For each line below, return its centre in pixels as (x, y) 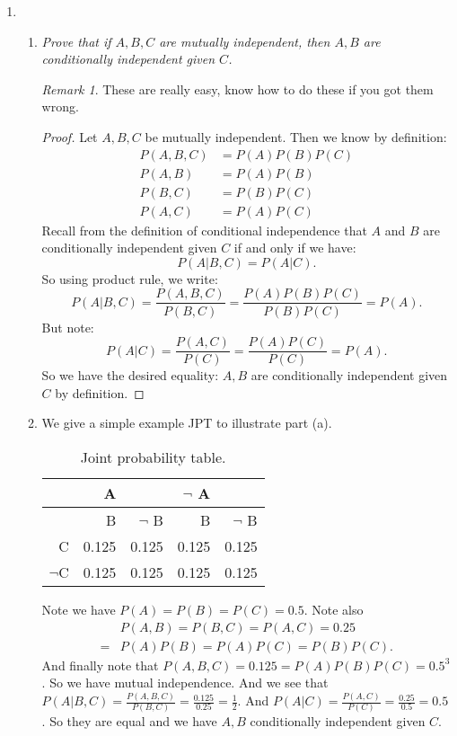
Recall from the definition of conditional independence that (204, 230)
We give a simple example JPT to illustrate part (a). (187, 423)
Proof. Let (70, 136)
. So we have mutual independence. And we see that (185, 683)
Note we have (79, 609)
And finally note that (100, 665)
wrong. (60, 106)
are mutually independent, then (245, 41)
